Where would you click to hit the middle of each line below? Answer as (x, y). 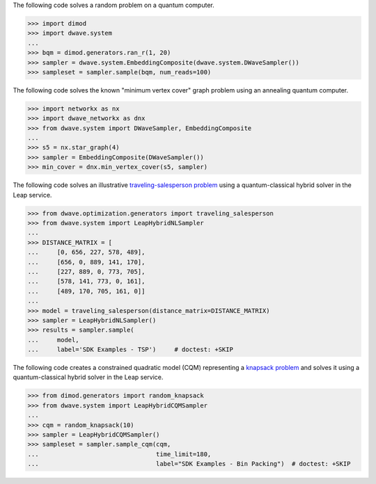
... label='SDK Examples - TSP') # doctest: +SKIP (130, 350)
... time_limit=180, (119, 454)
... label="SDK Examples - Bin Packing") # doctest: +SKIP (189, 464)
